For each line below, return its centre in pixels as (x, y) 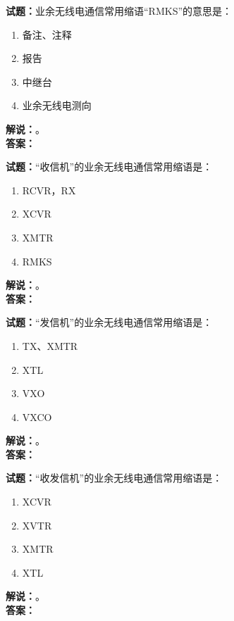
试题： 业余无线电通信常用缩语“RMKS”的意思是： (119, 11)
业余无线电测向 (57, 105)
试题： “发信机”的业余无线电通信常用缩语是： (109, 322)
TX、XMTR (50, 345)
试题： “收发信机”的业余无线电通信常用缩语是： (114, 478)
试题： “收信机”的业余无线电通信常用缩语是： (109, 167)
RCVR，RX (49, 190)
